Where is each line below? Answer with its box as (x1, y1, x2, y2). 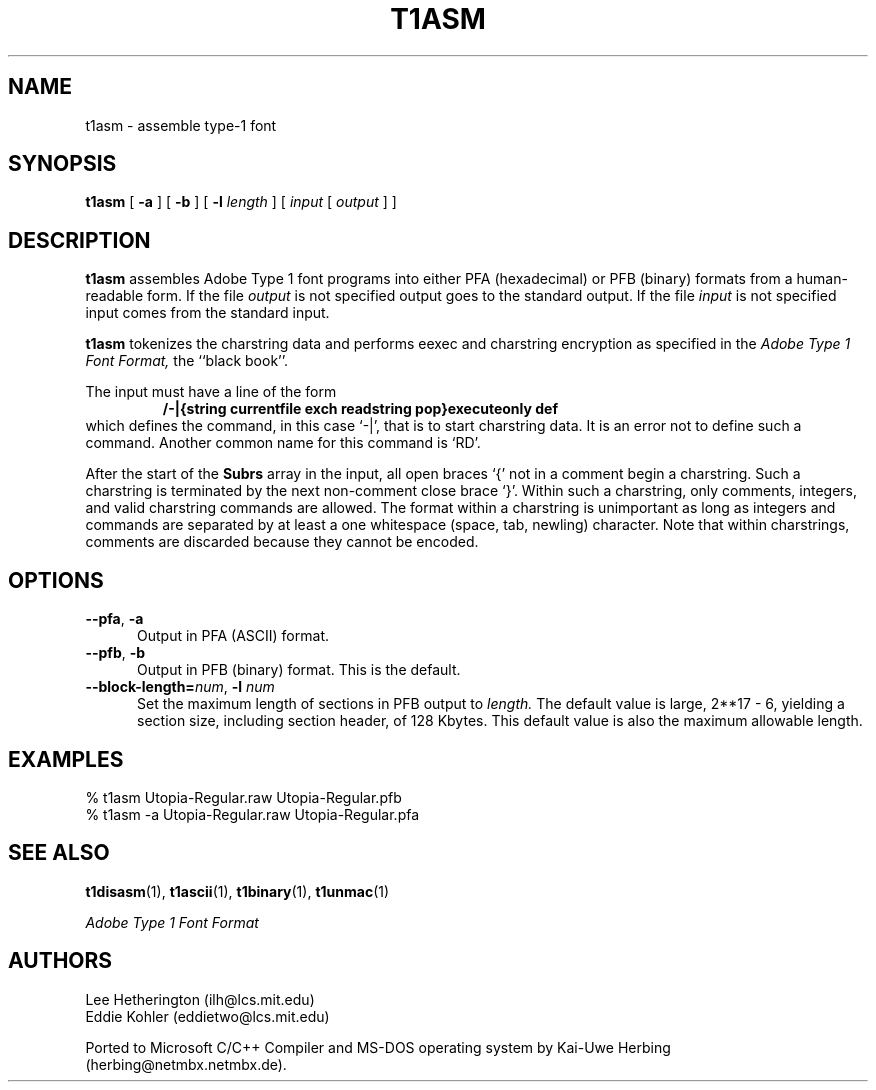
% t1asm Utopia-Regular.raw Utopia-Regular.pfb (85, 788, 402, 806)
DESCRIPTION (8, 227, 151, 253)
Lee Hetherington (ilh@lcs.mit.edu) (85, 990, 315, 1008)
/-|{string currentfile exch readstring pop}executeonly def (162, 400, 558, 418)
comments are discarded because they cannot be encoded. (85, 533, 479, 551)
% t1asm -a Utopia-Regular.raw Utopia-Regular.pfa (85, 805, 420, 823)
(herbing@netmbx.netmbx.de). (85, 1055, 287, 1073)
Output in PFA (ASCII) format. (137, 627, 329, 645)
